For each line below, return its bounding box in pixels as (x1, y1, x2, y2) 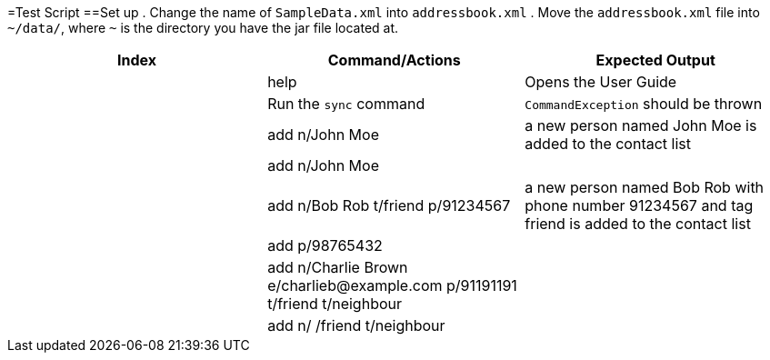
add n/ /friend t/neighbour (267, 316, 445, 335)
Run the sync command (267, 95, 425, 113)
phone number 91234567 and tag (525, 196, 754, 215)
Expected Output (595, 51, 715, 69)
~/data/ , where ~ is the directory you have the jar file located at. (7, 20, 399, 35)
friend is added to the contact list (525, 215, 751, 233)
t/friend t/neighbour (267, 295, 403, 313)
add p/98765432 (267, 236, 383, 255)
